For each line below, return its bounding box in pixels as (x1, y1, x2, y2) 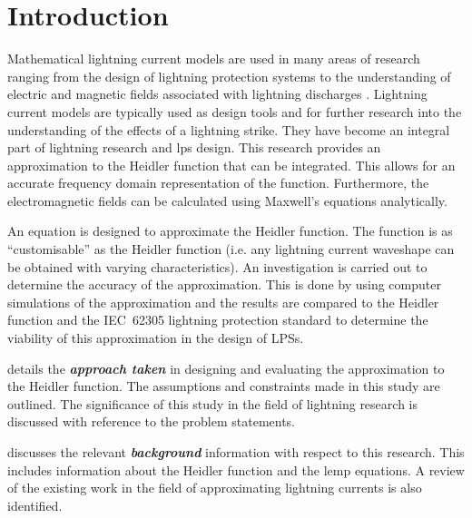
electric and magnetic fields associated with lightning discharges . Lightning (7, 84, 428, 103)
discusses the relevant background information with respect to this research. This (7, 443, 465, 461)
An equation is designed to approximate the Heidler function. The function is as (7, 221, 453, 240)
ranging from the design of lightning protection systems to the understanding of (7, 66, 451, 85)
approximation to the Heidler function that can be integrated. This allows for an (7, 155, 456, 174)
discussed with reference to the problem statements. (7, 412, 296, 431)
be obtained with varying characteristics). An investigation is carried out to (7, 257, 428, 276)
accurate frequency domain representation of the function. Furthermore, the (7, 173, 429, 192)
